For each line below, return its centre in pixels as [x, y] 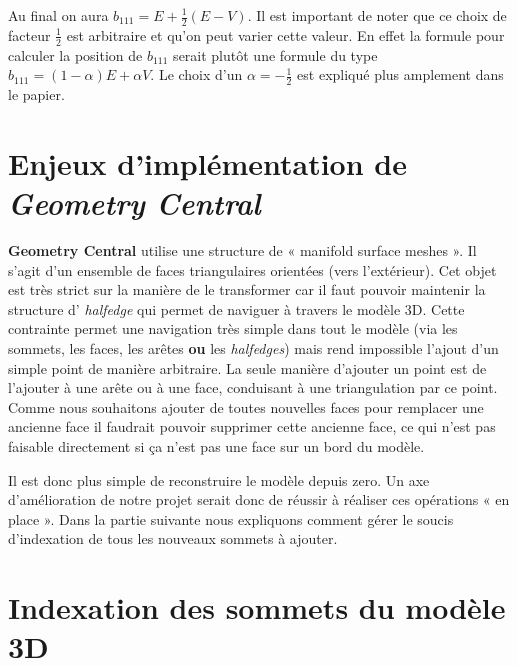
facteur [29, 34]
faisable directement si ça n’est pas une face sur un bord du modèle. [216, 445]
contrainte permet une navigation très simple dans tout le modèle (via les [233, 328]
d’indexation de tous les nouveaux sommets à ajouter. [173, 538]
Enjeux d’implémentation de [207, 162]
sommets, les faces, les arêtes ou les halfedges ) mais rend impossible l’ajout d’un [253, 347]
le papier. [36, 94]
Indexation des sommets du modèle [257, 607]
